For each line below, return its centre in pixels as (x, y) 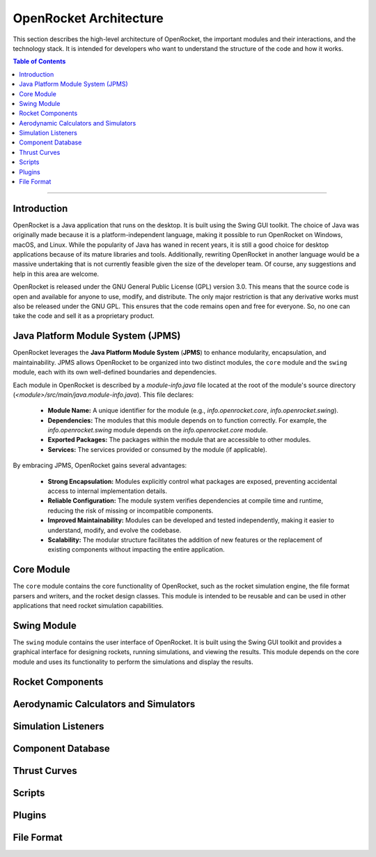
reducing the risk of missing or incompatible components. (131, 510)
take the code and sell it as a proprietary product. (84, 316)
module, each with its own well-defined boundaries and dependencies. (115, 372)
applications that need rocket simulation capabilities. (88, 606)
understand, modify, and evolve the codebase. (115, 530)
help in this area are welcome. (56, 274)
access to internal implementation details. (107, 491)
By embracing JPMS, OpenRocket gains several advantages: (100, 465)
